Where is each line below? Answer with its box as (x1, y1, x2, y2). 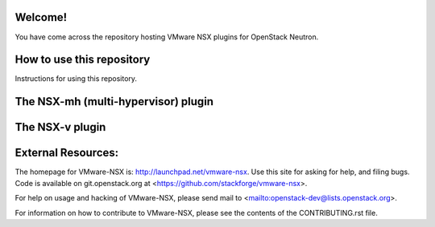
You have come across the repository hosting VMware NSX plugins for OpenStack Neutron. (14, 32, 319, 42)
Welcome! (14, 10, 68, 24)
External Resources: (14, 146, 119, 160)
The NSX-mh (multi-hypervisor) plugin (14, 95, 213, 108)
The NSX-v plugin (14, 120, 106, 134)
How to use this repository (14, 53, 151, 67)
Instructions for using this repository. (14, 74, 137, 83)
